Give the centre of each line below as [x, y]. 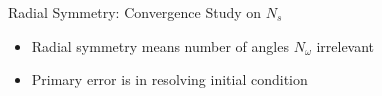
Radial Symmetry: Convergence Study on [135, 12]
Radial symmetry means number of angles [160, 45]
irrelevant [345, 45]
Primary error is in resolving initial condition [169, 79]
